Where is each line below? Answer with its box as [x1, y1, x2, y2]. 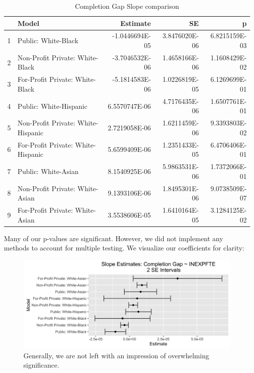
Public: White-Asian [18, 166, 79, 176]
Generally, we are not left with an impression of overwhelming [23, 350, 209, 360]
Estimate [120, 18, 151, 28]
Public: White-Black [18, 35, 79, 46]
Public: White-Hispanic [18, 100, 87, 111]
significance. [23, 360, 60, 370]
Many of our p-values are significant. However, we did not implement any [4, 233, 223, 243]
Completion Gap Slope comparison [75, 1, 179, 11]
